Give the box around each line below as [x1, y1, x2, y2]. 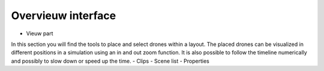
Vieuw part [26, 30, 53, 37]
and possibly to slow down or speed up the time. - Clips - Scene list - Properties [11, 57, 209, 64]
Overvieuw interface [11, 9, 116, 22]
